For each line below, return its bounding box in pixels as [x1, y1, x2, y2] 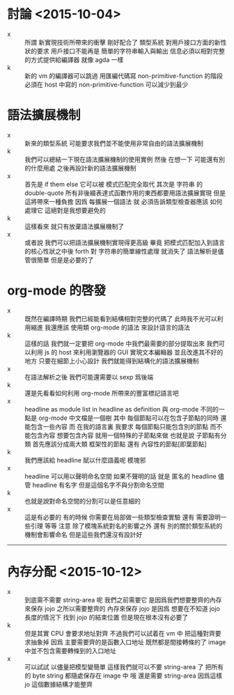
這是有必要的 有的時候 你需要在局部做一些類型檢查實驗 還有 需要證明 [24, 513, 221, 521]
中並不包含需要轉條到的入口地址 [24, 646, 116, 655]
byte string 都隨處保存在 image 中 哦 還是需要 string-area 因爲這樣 [32, 671, 223, 680]
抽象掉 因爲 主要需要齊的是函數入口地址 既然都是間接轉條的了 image [30, 638, 226, 646]
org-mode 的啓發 [7, 283, 107, 299]
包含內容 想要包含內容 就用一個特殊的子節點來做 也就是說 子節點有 [30, 431, 221, 439]
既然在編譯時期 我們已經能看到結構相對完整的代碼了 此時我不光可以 [24, 314, 217, 322]
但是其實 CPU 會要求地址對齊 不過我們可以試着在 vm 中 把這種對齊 [24, 629, 216, 637]
